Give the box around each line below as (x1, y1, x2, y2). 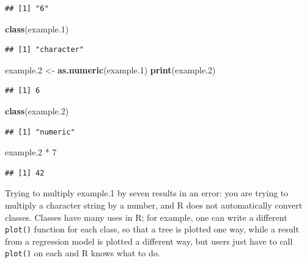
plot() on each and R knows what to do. (5, 246, 160, 259)
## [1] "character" (5, 45, 84, 54)
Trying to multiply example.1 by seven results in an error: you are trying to (5, 187, 289, 199)
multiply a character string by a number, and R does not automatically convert (5, 198, 303, 211)
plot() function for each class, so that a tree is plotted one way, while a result (5, 223, 299, 235)
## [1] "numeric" (5, 127, 75, 136)
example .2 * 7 (5, 146, 57, 158)
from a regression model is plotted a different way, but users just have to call (5, 234, 293, 247)
